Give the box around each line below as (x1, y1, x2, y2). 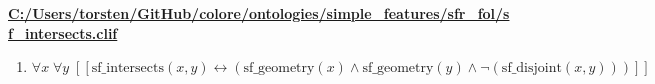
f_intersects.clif (8, 22, 118, 43)
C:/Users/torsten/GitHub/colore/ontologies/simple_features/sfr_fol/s (8, 3, 510, 23)
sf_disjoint (501, 61, 562, 76)
